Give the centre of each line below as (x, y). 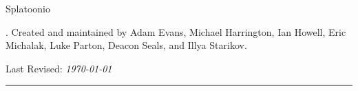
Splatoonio (28, 8)
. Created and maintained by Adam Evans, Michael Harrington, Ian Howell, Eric (176, 31)
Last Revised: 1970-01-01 (59, 68)
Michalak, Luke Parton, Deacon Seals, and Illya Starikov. (126, 45)
